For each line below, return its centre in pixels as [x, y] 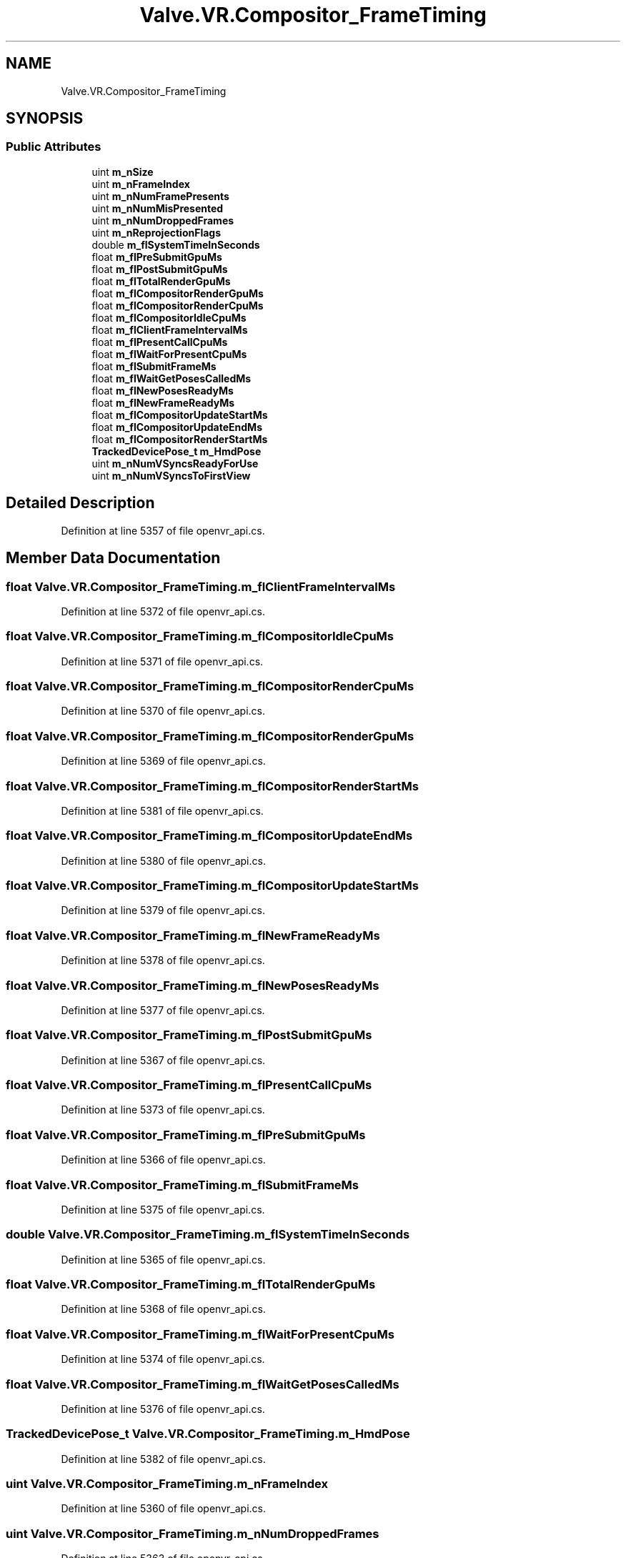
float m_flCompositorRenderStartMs [180, 439]
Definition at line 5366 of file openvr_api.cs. [163, 1160]
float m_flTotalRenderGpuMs [161, 281]
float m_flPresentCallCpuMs [160, 342]
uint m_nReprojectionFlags [156, 232]
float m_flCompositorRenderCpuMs [178, 305]
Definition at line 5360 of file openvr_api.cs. [163, 1509]
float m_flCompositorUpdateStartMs [180, 415]
